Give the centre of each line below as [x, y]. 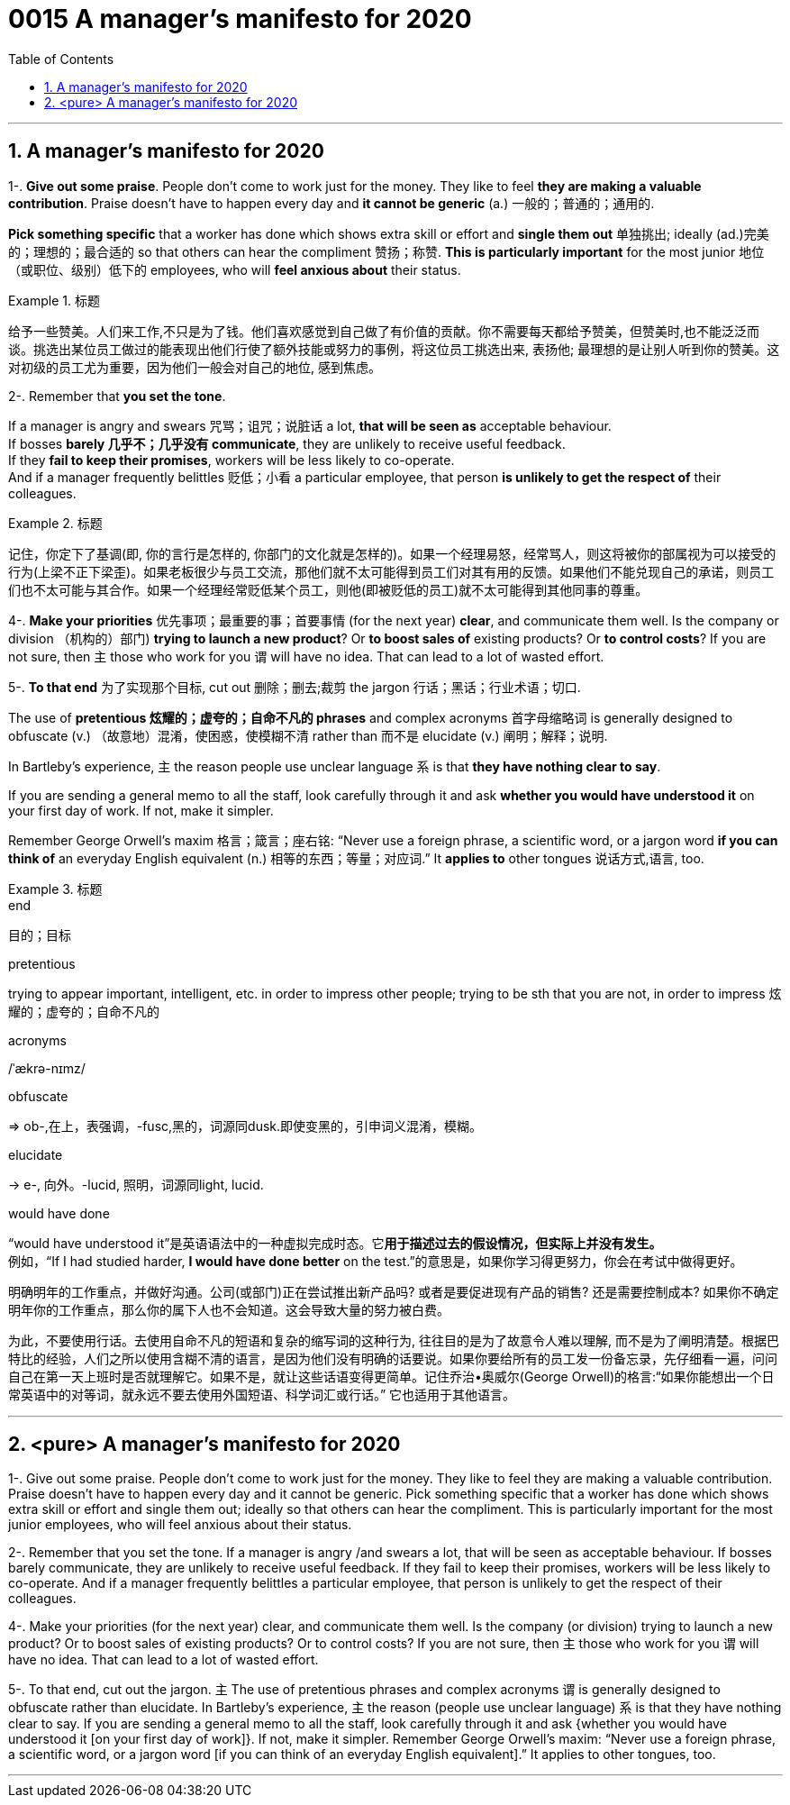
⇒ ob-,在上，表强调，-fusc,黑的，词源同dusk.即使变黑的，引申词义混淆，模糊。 [245, 1126]
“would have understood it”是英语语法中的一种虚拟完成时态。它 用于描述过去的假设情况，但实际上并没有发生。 [335, 1243]
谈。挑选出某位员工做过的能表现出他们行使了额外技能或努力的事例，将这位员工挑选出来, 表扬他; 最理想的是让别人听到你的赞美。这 [394, 349]
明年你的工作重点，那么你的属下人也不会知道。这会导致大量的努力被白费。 [229, 1309]
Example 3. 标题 [55, 889]
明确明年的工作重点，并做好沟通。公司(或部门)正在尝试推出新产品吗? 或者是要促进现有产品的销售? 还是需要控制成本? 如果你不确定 [394, 1291]
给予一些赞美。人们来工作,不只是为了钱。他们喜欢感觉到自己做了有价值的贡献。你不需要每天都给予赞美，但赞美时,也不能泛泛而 [384, 331]
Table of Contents [61, 59]
